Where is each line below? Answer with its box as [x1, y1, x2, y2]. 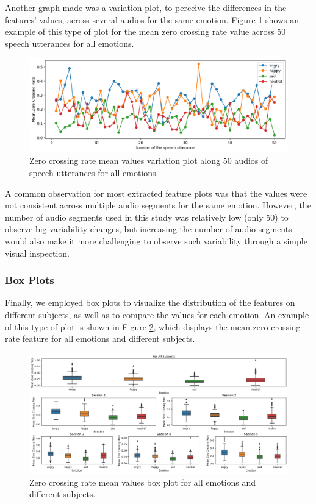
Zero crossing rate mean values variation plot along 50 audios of [29, 154, 268, 167]
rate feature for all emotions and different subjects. [5, 332, 195, 345]
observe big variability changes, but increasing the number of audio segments [5, 222, 292, 235]
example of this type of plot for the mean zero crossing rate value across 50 [5, 25, 286, 38]
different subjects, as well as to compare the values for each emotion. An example [5, 308, 309, 321]
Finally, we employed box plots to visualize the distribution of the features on [5, 296, 295, 309]
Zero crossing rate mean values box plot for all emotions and [29, 475, 256, 488]
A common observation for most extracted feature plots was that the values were [5, 186, 307, 199]
